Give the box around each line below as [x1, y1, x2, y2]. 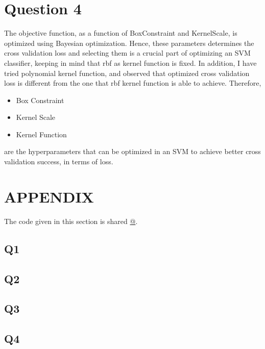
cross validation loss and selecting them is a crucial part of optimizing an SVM [4, 47, 251, 58]
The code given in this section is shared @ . [4, 215, 138, 226]
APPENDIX [4, 186, 94, 207]
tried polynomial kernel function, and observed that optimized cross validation [4, 67, 250, 78]
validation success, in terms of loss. [4, 156, 113, 167]
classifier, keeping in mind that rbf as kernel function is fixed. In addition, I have [4, 57, 257, 68]
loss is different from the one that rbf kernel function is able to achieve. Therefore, [4, 78, 261, 88]
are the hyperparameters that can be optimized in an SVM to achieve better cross [4, 146, 261, 157]
